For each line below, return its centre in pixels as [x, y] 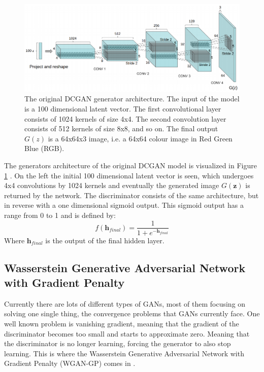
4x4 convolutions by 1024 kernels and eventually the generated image [112, 185]
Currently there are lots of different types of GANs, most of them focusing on [125, 303]
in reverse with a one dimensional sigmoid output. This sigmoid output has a [124, 205]
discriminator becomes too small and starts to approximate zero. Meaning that [127, 333]
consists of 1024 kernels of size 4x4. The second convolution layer [125, 118]
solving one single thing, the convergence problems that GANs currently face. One [132, 313]
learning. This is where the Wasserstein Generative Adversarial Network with [124, 353]
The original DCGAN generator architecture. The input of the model [132, 99]
